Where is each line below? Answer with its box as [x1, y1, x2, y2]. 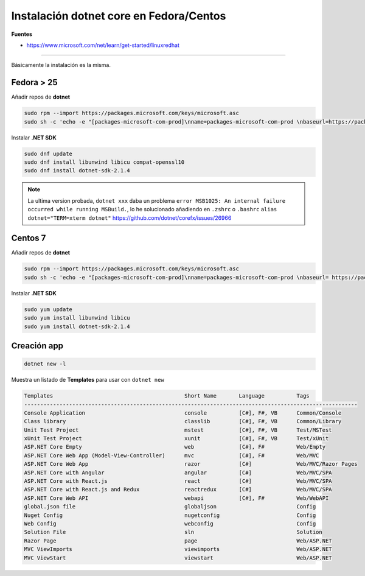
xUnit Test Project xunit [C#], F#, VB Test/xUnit [24, 435, 329, 442]
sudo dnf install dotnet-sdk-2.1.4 [24, 167, 130, 174]
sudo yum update [24, 306, 73, 313]
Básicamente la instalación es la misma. [11, 61, 111, 69]
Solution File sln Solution [24, 529, 322, 536]
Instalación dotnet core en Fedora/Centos [11, 9, 226, 23]
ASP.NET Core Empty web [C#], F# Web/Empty [24, 443, 325, 451]
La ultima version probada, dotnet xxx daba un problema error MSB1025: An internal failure [27, 197, 286, 204]
